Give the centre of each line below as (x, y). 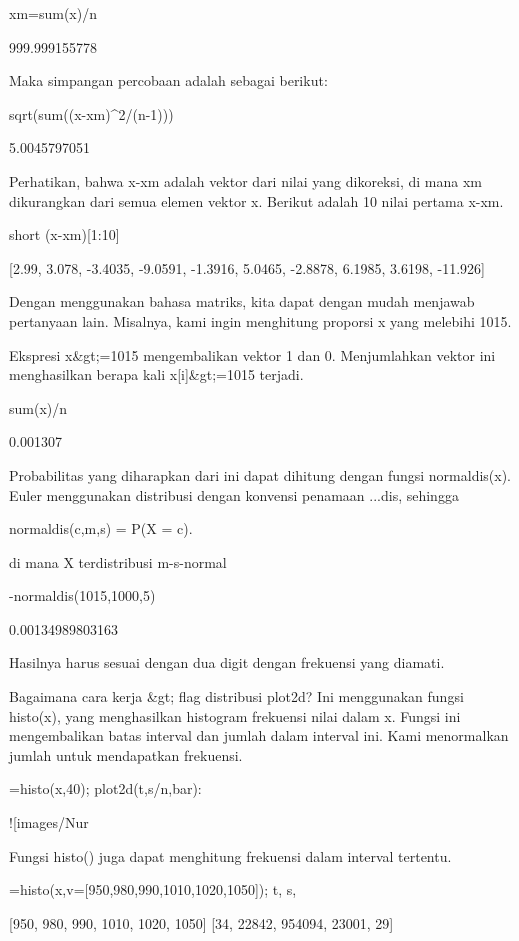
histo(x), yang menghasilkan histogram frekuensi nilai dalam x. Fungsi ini (235, 715)
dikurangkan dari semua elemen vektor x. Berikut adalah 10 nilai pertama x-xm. (256, 200)
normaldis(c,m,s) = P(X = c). (101, 528)
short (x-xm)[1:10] (64, 234)
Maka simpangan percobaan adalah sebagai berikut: (168, 80)
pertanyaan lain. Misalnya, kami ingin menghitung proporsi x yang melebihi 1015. (260, 320)
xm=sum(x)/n (53, 13)
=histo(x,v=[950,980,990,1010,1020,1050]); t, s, (153, 889)
